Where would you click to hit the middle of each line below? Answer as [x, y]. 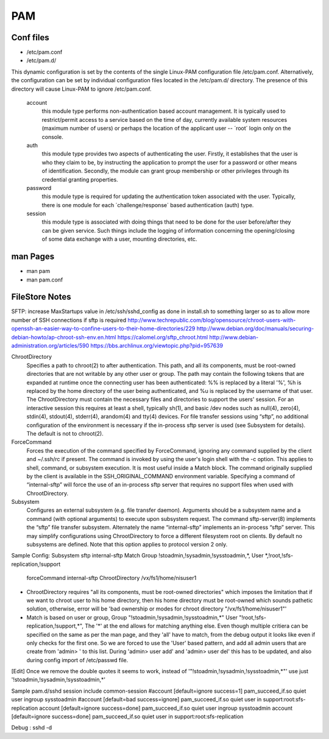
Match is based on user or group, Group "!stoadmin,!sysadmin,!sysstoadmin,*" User [132, 617]
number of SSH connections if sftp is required [69, 320]
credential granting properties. [80, 179]
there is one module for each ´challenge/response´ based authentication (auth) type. [148, 205]
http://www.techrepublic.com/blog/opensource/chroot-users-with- [212, 320]
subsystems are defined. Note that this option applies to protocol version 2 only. [127, 545]
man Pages [33, 257]
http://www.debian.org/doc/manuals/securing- [255, 328]
